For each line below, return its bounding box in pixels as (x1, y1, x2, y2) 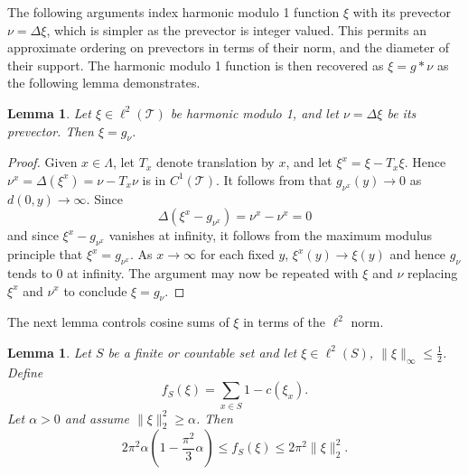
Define (7, 362, 43, 381)
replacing (407, 263, 458, 282)
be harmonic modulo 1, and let (170, 103, 340, 122)
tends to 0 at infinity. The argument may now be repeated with (7, 263, 359, 282)
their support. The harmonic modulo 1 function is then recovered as (7, 55, 384, 74)
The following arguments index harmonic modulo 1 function (7, 3, 340, 21)
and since (7, 226, 59, 245)
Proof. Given (7, 153, 78, 172)
